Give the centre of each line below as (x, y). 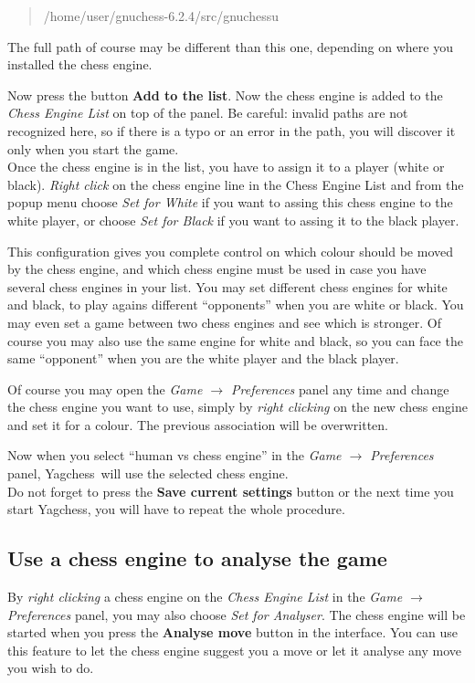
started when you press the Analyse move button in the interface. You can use (232, 632)
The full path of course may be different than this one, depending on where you (230, 46)
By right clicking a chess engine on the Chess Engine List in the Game (205, 597)
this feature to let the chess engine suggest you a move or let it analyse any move (235, 650)
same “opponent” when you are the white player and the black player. (203, 358)
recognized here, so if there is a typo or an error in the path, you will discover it (232, 130)
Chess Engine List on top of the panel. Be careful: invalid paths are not (208, 113)
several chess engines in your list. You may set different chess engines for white (227, 286)
